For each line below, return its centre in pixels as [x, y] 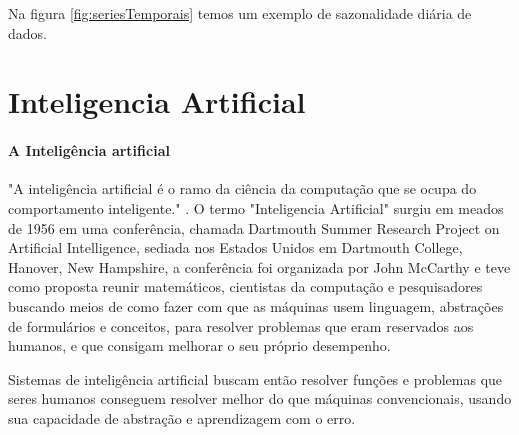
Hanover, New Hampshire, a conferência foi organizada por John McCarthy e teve [259, 266]
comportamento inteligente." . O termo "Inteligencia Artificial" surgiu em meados [256, 207]
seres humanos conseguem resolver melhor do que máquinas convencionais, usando [260, 398]
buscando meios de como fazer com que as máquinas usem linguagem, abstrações [256, 305]
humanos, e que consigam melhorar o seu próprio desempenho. [199, 345]
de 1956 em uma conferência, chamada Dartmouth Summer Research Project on [254, 227]
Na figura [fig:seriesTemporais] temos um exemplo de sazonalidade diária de [240, 13]
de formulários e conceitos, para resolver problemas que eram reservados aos [241, 325]
